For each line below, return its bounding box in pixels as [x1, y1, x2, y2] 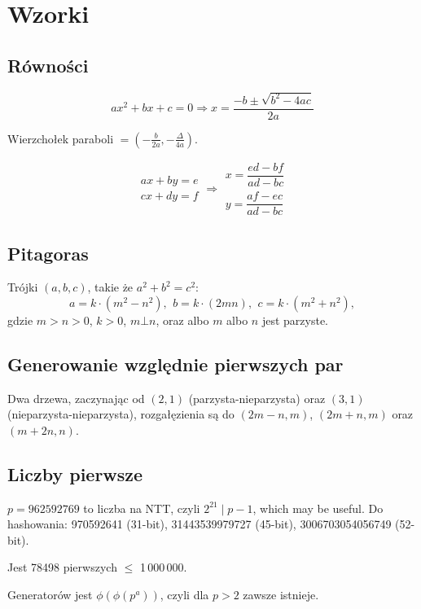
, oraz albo [156, 311, 209, 328]
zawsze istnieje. [243, 586, 319, 603]
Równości [7, 52, 89, 77]
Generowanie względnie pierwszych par [7, 351, 344, 376]
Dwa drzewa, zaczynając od [7, 389, 145, 406]
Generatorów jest [7, 586, 93, 603]
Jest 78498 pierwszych [7, 559, 117, 576]
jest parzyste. [261, 311, 328, 328]
